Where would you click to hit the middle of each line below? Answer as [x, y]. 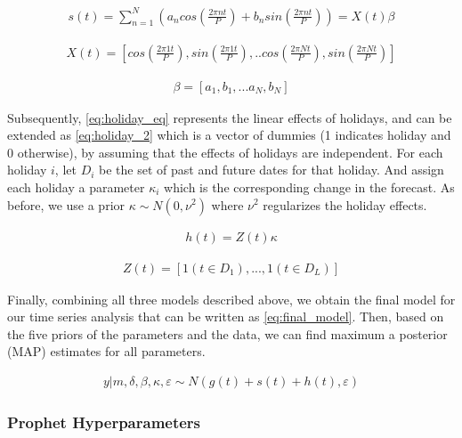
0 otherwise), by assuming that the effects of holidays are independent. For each [225, 152]
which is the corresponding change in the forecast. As [309, 187]
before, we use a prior [66, 204]
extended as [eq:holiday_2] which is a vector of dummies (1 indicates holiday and [229, 135]
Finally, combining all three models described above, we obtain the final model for [231, 299]
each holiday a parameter [76, 187]
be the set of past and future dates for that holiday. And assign [272, 170]
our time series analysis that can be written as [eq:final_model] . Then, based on [226, 316]
